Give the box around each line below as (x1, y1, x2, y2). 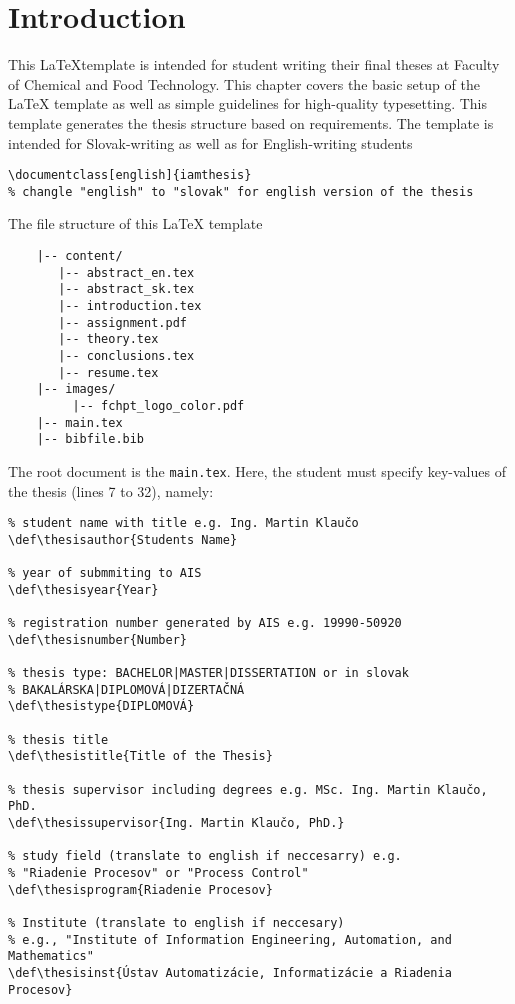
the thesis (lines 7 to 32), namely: (8, 480, 214, 501)
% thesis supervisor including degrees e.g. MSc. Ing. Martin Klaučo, (8, 782, 488, 797)
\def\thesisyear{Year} (8, 582, 159, 597)
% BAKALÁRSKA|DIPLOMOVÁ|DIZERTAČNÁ (8, 682, 245, 697)
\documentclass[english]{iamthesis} (8, 168, 252, 183)
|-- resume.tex (58, 365, 159, 380)
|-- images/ (36, 382, 116, 397)
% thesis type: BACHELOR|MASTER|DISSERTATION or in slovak (8, 666, 409, 681)
